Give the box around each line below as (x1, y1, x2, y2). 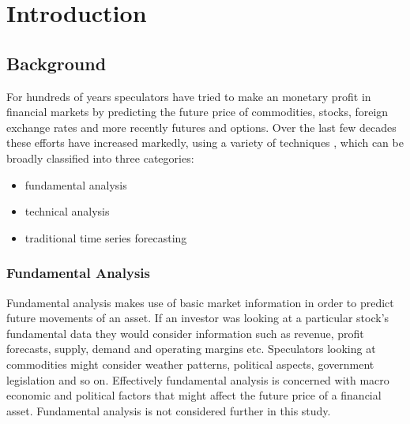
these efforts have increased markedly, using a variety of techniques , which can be (6, 134, 404, 151)
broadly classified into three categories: (6, 149, 194, 166)
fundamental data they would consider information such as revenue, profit (6, 325, 364, 341)
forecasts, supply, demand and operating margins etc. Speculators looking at (6, 340, 376, 357)
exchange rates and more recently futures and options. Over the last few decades (6, 118, 397, 135)
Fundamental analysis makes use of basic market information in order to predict (6, 294, 394, 310)
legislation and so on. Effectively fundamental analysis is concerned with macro (6, 371, 389, 388)
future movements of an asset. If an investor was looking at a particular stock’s (6, 310, 389, 326)
